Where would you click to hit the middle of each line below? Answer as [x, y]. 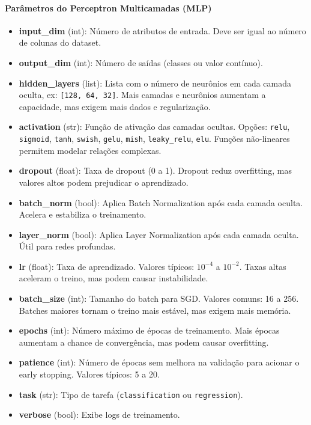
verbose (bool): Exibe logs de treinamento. [99, 414]
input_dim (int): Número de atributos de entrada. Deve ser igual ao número [162, 30]
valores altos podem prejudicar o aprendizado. [104, 182]
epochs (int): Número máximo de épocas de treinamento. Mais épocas [149, 330]
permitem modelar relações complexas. [90, 150]
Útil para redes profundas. [67, 246]
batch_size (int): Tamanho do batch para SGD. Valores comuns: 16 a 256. [159, 298]
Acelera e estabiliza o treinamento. [83, 214]
